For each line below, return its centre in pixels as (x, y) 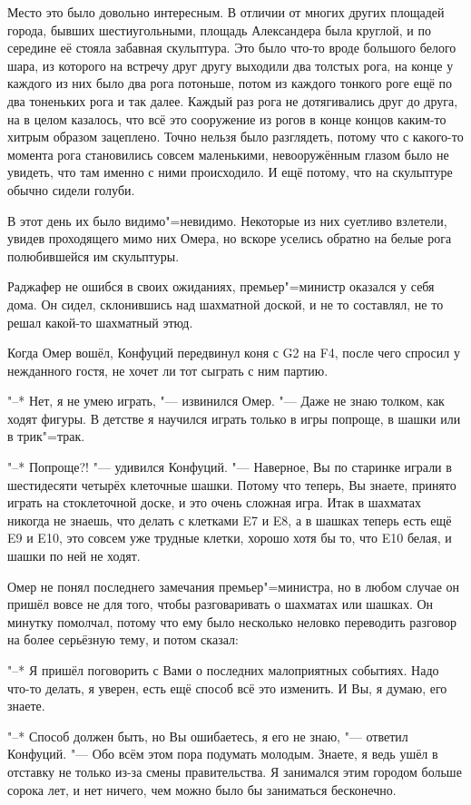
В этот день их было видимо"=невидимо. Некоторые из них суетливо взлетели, (227, 220)
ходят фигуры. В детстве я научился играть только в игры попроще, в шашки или (234, 418)
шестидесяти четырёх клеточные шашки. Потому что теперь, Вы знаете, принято (232, 484)
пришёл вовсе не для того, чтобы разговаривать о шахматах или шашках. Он (221, 604)
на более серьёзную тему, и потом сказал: (123, 639)
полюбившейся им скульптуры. (93, 255)
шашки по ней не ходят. (74, 556)
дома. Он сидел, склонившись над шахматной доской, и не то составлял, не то (226, 304)
